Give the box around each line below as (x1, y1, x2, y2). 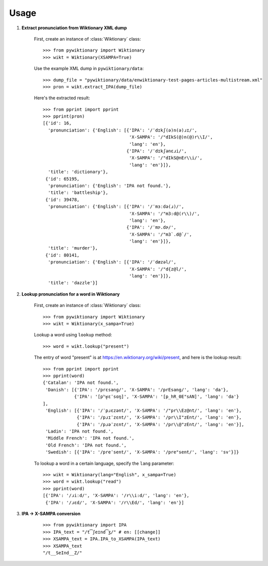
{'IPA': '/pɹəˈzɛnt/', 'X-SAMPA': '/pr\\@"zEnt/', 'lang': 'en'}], (76, 422, 245, 427)
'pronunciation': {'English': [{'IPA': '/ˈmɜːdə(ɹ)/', (48, 204, 185, 209)
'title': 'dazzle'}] (48, 280, 98, 286)
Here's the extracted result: (34, 95, 90, 101)
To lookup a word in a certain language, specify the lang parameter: (34, 460, 175, 466)
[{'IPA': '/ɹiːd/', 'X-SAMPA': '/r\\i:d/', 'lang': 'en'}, (43, 493, 190, 499)
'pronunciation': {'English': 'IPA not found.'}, (48, 183, 171, 189)
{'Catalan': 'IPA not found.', (43, 380, 119, 385)
